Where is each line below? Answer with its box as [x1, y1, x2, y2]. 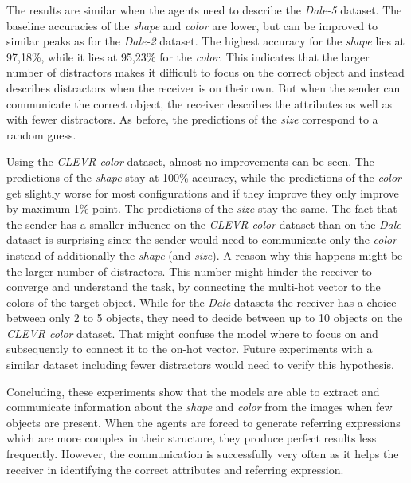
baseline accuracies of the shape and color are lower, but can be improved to [6, 17, 378, 33]
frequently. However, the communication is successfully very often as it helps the [6, 446, 399, 462]
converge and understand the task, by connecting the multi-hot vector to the [6, 278, 381, 295]
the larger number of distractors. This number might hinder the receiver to [6, 262, 372, 279]
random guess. [6, 126, 76, 143]
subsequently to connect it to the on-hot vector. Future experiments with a [6, 340, 373, 357]
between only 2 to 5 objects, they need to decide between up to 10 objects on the [6, 309, 403, 326]
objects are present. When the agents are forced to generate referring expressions [6, 414, 401, 430]
